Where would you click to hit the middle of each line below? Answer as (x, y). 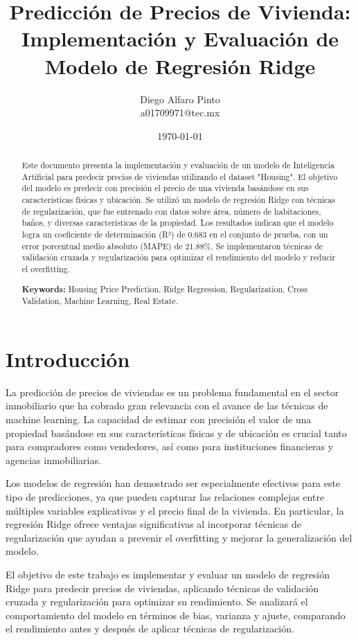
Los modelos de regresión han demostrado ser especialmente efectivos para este (173, 483)
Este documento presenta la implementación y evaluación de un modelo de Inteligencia (178, 165)
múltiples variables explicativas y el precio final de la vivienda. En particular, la (175, 510)
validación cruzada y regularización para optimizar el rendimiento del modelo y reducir (179, 257)
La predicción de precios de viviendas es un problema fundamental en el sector (172, 392)
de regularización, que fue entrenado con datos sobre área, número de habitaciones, (171, 211)
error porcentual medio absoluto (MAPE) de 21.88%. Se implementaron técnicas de (172, 246)
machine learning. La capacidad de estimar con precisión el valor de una (159, 419)
